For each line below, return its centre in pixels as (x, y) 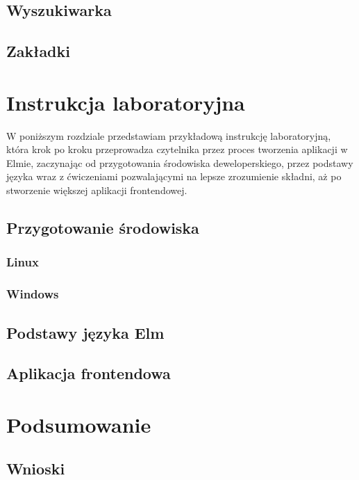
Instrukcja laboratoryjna (126, 102)
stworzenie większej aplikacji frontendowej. (97, 190)
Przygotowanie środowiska (103, 228)
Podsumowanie (79, 424)
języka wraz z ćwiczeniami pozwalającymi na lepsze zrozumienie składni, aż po (174, 176)
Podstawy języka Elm (85, 332)
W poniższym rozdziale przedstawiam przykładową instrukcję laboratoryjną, (169, 135)
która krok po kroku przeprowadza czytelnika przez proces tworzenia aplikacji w (177, 149)
